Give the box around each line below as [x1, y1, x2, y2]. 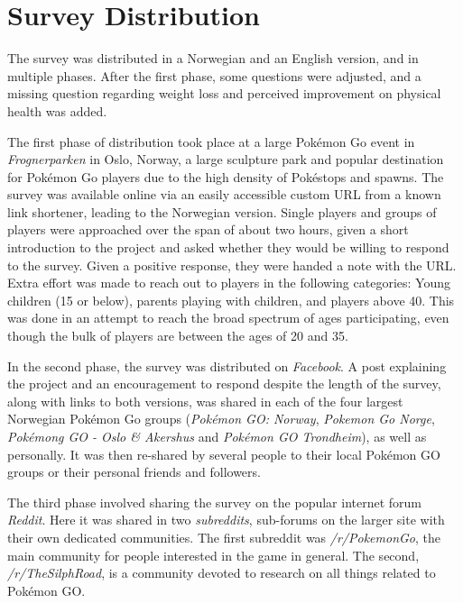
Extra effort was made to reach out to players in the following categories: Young [7, 273, 450, 292]
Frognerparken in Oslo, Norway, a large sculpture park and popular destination [7, 150, 444, 169]
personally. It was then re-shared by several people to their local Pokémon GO [7, 444, 440, 463]
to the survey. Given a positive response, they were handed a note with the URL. [7, 255, 457, 274]
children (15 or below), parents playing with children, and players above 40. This [7, 290, 455, 309]
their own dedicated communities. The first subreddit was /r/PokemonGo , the [7, 527, 441, 546]
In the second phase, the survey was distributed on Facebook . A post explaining [7, 356, 447, 375]
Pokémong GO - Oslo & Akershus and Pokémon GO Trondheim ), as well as [7, 427, 427, 445]
